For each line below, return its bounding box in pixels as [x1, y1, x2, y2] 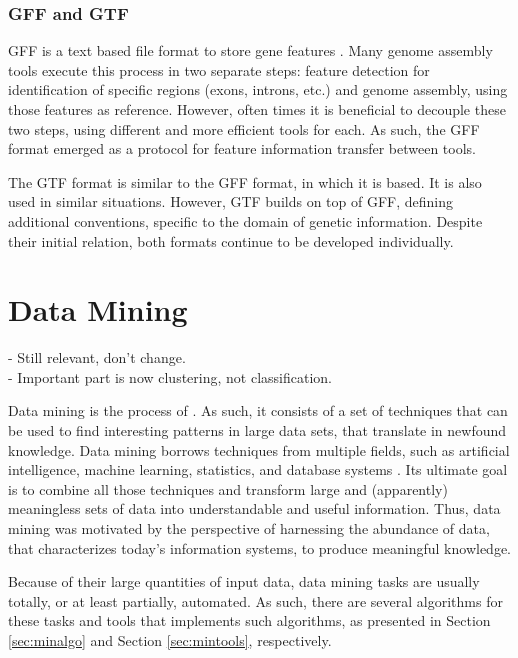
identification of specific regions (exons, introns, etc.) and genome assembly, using [8, 79, 508, 100]
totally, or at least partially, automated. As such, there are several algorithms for [8, 590, 503, 611]
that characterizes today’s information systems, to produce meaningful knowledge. [8, 537, 511, 558]
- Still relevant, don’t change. [8, 347, 186, 368]
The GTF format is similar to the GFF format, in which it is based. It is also [8, 171, 482, 192]
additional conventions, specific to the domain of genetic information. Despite [8, 210, 483, 231]
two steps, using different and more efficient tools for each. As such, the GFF [8, 118, 480, 139]
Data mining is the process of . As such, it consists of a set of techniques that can [8, 400, 508, 421]
